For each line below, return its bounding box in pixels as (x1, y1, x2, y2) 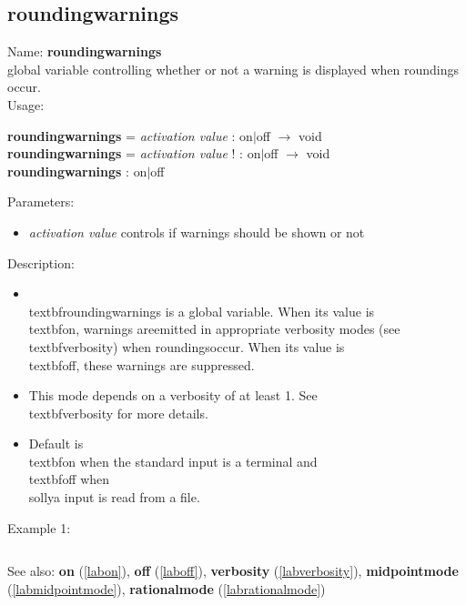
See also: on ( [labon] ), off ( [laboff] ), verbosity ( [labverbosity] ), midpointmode (7, 561, 459, 580)
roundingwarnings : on (7, 161, 147, 180)
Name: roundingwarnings (7, 42, 162, 61)
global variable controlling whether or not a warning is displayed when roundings (7, 59, 459, 78)
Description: (7, 253, 75, 272)
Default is (28, 434, 84, 453)
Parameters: (7, 192, 75, 211)
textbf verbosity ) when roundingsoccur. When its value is (28, 337, 345, 356)
